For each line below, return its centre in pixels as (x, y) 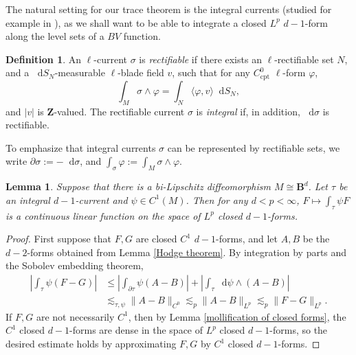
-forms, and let (247, 239)
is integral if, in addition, (248, 111)
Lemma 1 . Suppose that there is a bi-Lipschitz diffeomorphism (138, 186)
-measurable (80, 72)
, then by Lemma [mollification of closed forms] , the (237, 316)
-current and (101, 199)
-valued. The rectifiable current (119, 111)
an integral (28, 199)
